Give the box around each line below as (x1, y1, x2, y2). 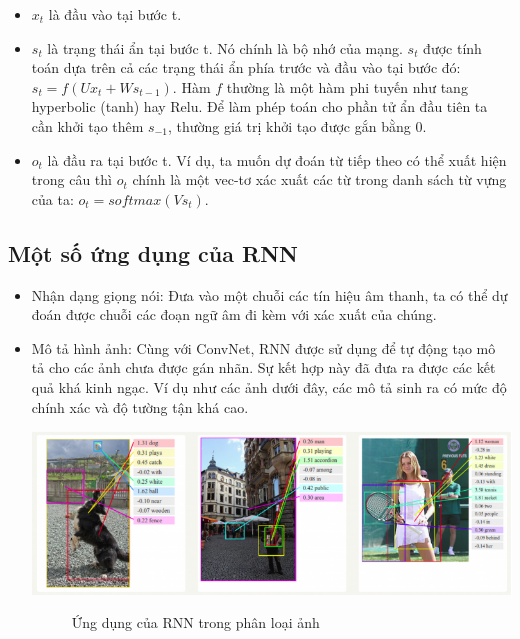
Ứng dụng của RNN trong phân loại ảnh (71, 612, 320, 633)
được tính (423, 37, 482, 58)
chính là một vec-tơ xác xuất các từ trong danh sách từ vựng (132, 169, 507, 190)
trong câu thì (31, 169, 112, 190)
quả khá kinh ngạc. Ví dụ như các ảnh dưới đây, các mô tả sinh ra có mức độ (31, 376, 507, 397)
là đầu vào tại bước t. (48, 4, 182, 24)
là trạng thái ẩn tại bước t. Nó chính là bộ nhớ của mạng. (47, 37, 403, 58)
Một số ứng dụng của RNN (8, 237, 298, 268)
